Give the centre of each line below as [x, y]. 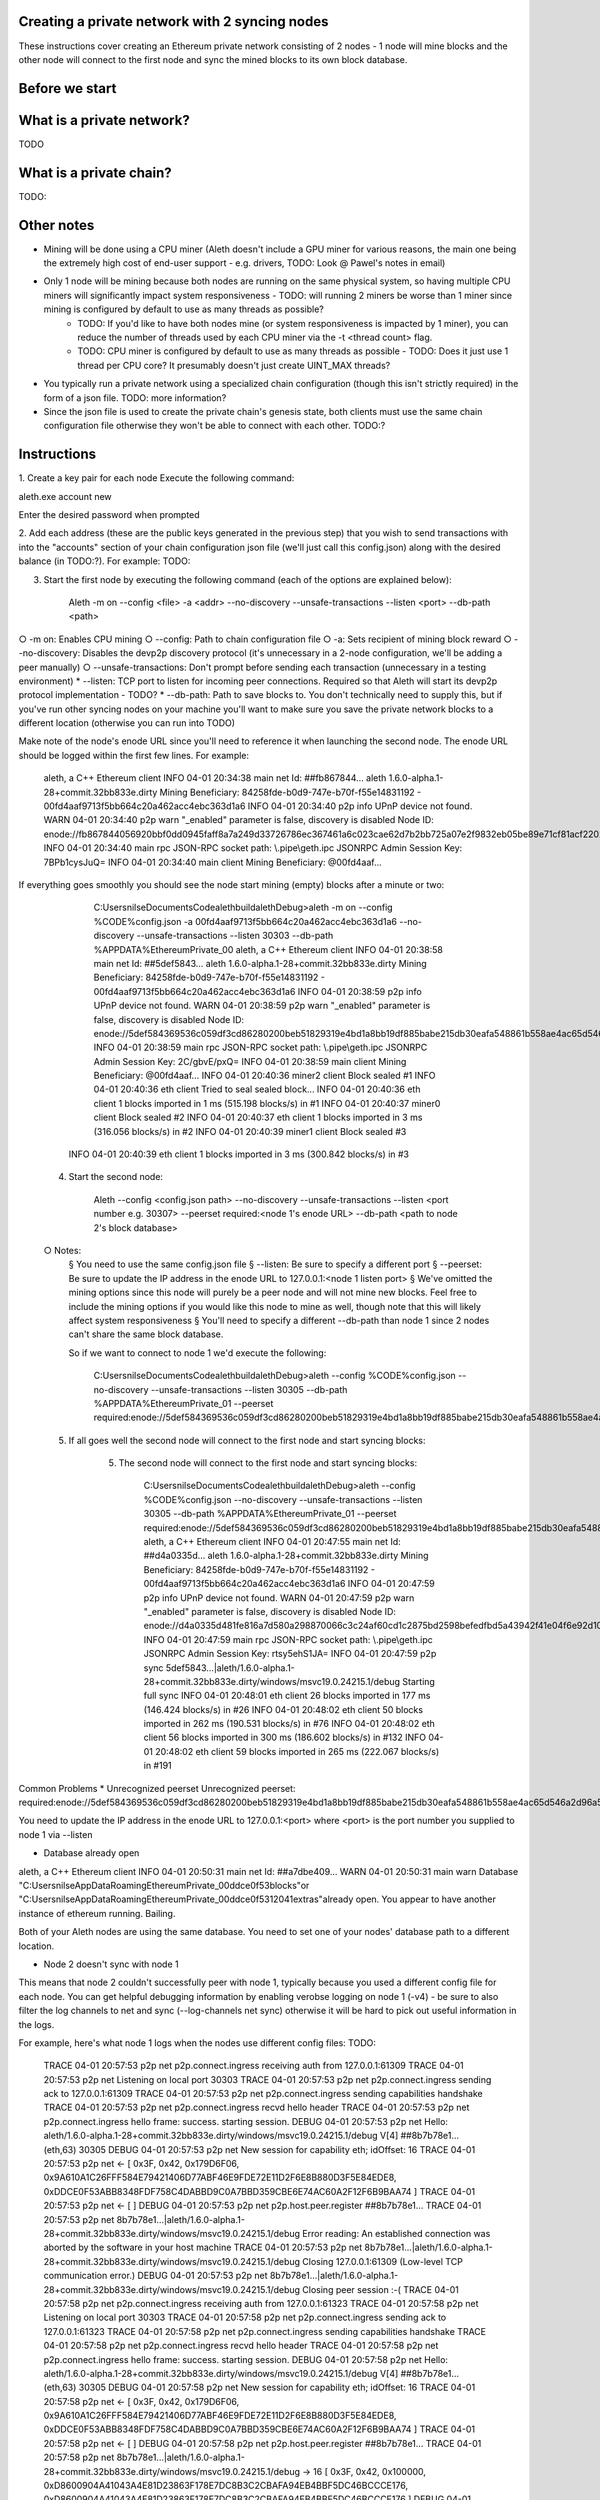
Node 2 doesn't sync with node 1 [111, 1964]
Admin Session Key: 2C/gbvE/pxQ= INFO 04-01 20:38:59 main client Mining [250, 1061]
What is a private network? [104, 120]
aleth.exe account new [65, 496]
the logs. [36, 2024]
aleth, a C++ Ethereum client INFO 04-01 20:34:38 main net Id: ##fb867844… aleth [215, 778]
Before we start [67, 88]
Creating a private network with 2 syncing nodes [173, 21]
